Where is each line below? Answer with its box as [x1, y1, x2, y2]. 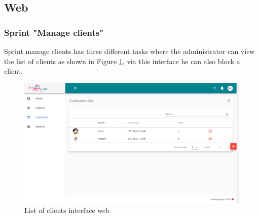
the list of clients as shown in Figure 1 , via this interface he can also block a [4, 56, 240, 66]
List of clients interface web [24, 205, 109, 215]
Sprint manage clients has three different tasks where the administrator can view [4, 46, 255, 56]
